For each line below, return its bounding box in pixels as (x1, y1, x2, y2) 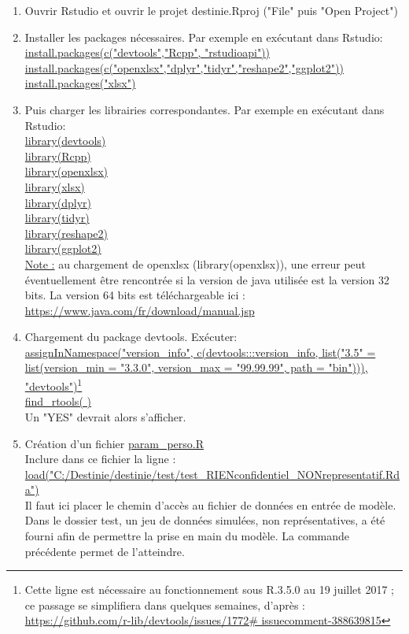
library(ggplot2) (24, 240, 101, 257)
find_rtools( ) (24, 393, 91, 410)
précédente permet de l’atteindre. (24, 543, 185, 559)
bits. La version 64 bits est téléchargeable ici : (24, 287, 245, 303)
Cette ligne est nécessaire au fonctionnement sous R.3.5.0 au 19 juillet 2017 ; (24, 581, 394, 598)
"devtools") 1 (24, 376, 83, 394)
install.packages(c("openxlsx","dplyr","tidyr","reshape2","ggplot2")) (24, 59, 344, 76)
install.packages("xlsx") (24, 75, 136, 91)
